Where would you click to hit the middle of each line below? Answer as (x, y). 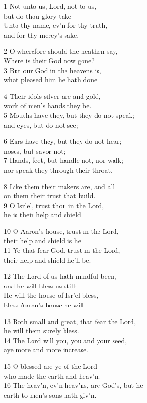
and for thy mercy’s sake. (41, 34)
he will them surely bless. (41, 331)
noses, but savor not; (35, 150)
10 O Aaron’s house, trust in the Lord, (61, 231)
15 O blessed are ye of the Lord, (52, 366)
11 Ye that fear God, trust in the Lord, (62, 250)
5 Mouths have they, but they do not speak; (69, 115)
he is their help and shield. (43, 215)
